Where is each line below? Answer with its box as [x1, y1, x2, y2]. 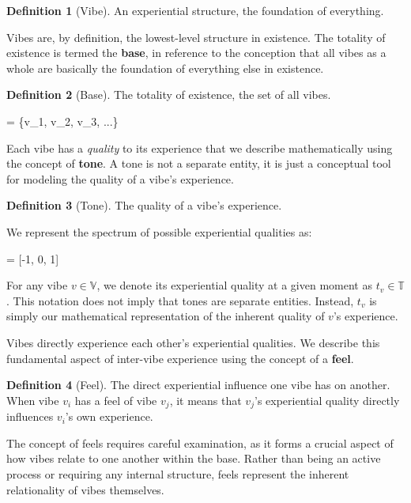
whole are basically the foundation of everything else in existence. [6, 59, 324, 76]
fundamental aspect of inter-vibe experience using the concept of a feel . [6, 350, 354, 366]
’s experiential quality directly [254, 391, 400, 408]
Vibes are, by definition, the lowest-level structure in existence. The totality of [6, 28, 386, 45]
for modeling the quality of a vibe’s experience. [6, 170, 234, 187]
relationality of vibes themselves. [6, 481, 164, 497]
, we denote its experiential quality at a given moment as [96, 277, 372, 293]
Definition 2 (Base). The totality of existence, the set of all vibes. [6, 86, 331, 103]
